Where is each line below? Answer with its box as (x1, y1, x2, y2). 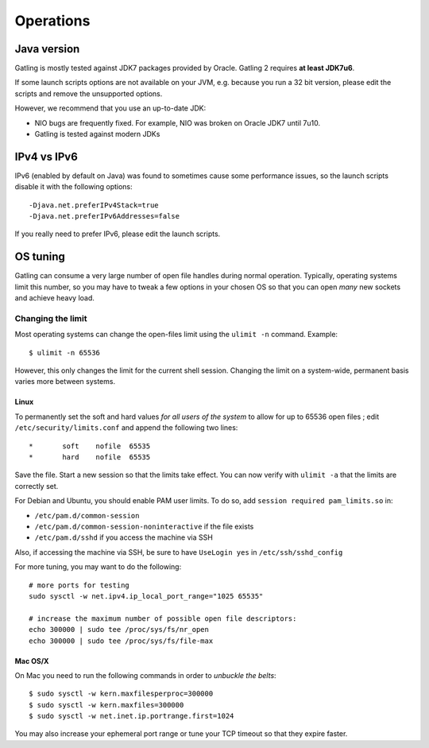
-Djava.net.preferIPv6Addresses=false (29, 211, 180, 221)
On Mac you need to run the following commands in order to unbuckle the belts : (14, 670, 277, 680)
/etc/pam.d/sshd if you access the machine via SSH (34, 533, 214, 542)
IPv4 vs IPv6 (14, 149, 79, 163)
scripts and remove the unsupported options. (14, 88, 163, 99)
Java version (14, 42, 80, 56)
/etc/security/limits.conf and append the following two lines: (14, 423, 238, 432)
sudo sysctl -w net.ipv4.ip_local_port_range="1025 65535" (29, 591, 264, 600)
